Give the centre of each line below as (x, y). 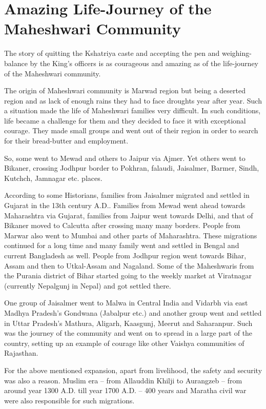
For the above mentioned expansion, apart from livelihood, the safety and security (133, 370)
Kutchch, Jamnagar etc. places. (53, 178)
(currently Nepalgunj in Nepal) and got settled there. (88, 285)
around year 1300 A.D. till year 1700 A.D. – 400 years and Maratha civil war (125, 390)
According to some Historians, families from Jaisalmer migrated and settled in (127, 195)
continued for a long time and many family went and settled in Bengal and (122, 245)
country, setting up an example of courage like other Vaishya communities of (124, 343)
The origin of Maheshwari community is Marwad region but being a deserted (125, 90)
